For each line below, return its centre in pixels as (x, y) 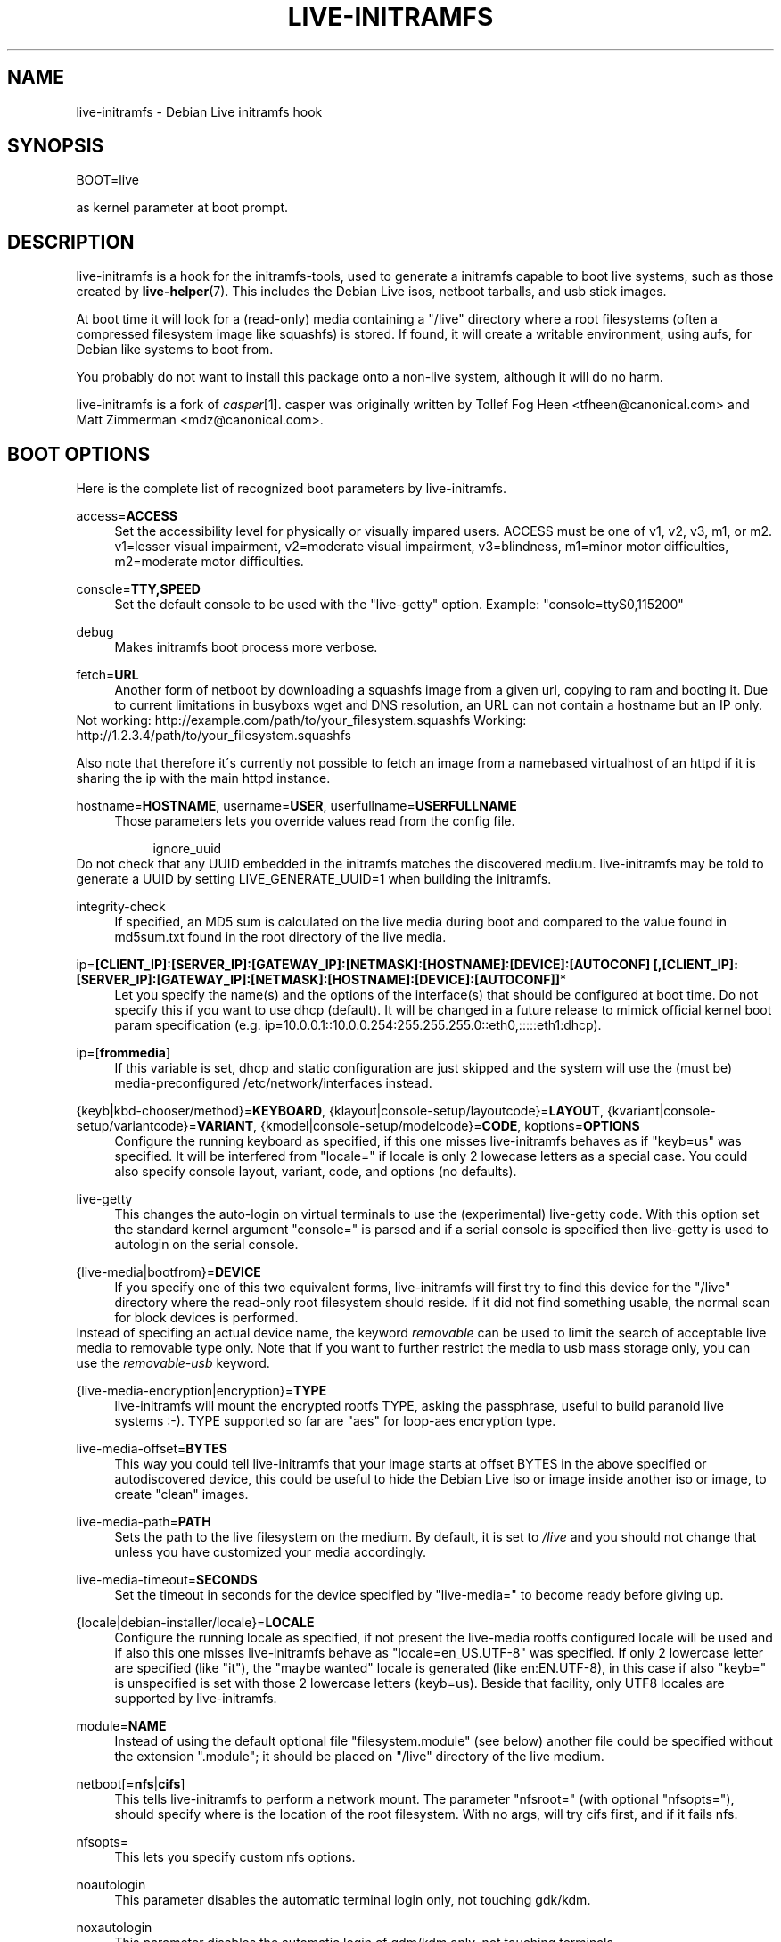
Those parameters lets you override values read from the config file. (315, 821)
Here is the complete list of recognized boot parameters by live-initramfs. (291, 489)
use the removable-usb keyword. (173, 1363)
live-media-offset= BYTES (152, 1449)
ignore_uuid (187, 849)
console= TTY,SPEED (138, 589)
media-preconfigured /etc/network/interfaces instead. (273, 1083)
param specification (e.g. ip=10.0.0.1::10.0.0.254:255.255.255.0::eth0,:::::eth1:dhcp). (358, 1025)
